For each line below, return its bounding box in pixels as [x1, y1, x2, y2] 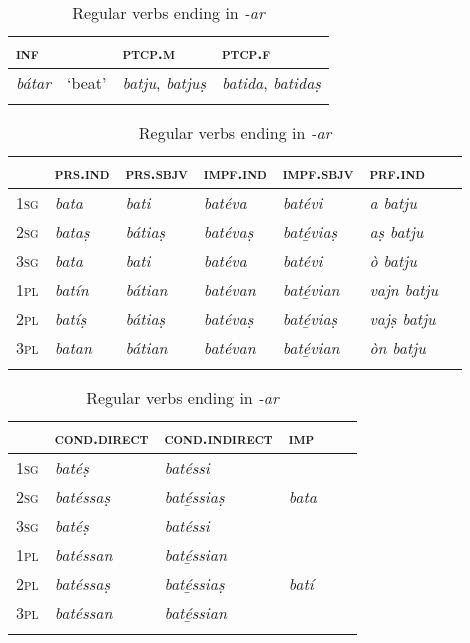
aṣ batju [369, 220, 424, 243]
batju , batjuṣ [122, 71, 206, 94]
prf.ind [369, 161, 426, 184]
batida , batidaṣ [221, 71, 321, 94]
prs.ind [54, 161, 110, 184]
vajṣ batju [369, 307, 436, 330]
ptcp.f [221, 41, 271, 64]
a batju [369, 191, 417, 214]
